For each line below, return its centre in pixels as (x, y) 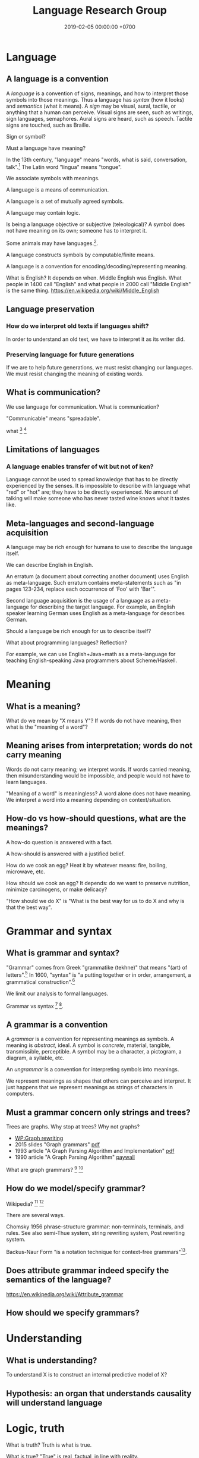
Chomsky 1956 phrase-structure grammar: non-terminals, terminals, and (95, 1227)
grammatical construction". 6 (41, 981)
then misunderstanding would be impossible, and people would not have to (98, 775)
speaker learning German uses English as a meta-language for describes (96, 613)
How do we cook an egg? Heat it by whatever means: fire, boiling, (87, 865)
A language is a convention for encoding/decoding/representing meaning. (97, 266)
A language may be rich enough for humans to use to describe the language (99, 547)
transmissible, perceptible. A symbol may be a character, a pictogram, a (94, 1052)
